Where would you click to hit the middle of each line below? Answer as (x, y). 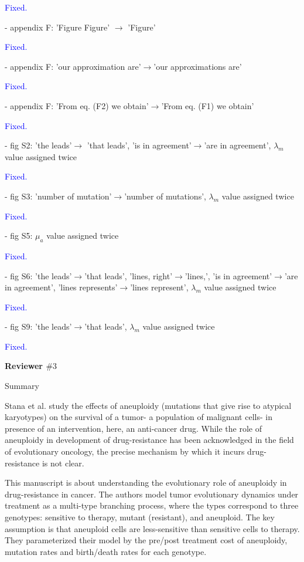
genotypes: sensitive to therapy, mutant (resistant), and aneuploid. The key (140, 517)
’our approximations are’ (198, 66)
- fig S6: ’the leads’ (38, 275)
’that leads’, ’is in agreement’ (139, 145)
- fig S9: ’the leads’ (38, 326)
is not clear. (63, 463)
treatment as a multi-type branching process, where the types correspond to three (152, 505)
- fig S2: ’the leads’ (38, 145)
